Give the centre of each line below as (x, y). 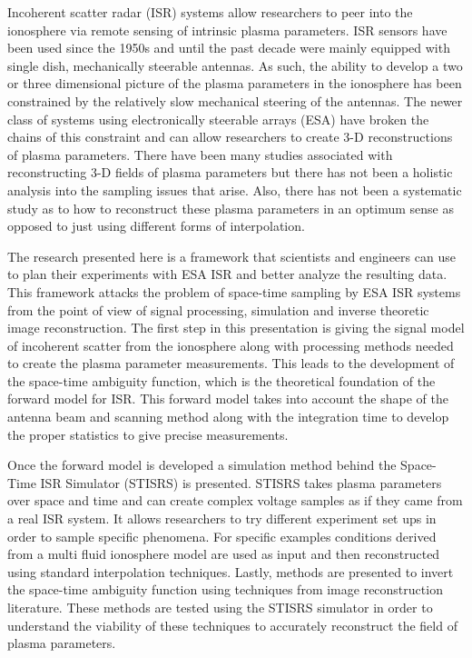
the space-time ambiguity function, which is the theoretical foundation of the (221, 380)
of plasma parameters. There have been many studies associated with (200, 154)
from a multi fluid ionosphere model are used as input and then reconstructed (224, 554)
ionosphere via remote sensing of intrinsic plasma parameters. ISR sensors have (227, 30)
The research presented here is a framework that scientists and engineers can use (231, 256)
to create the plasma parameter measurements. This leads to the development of (231, 363)
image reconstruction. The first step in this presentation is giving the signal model (236, 328)
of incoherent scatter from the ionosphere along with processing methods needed (231, 345)
